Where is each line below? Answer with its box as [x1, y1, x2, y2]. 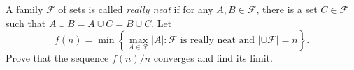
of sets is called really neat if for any [58, 2, 213, 16]
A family [6, 2, 43, 16]
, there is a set [256, 2, 318, 16]
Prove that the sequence [6, 51, 109, 65]
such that [6, 15, 46, 30]
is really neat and [180, 35, 255, 46]
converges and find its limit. [153, 51, 273, 65]
